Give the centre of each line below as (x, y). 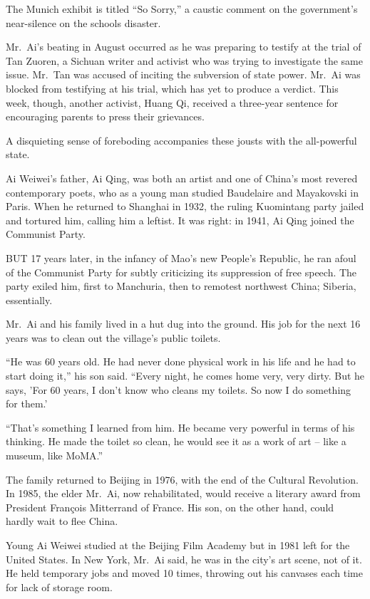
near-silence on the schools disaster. (83, 22)
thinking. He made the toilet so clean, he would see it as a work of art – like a (176, 441)
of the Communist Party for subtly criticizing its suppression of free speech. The (181, 272)
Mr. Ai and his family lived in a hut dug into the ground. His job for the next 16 (183, 324)
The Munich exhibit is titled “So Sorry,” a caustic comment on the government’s (182, 9)
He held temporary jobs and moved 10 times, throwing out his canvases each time (184, 573)
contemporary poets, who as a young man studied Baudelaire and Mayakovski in (182, 192)
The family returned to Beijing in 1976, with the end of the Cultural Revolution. (182, 479)
